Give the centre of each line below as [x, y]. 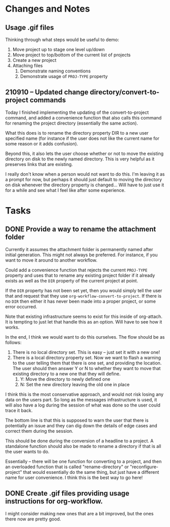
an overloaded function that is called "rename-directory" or [67, 467]
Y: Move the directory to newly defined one [65, 379]
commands [48, 100]
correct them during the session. [39, 431]
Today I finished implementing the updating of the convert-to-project [77, 112]
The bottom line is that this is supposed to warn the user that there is [77, 420]
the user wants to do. [27, 452]
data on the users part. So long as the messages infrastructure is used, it [81, 399]
